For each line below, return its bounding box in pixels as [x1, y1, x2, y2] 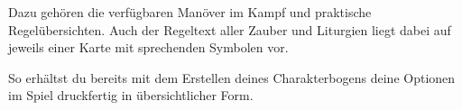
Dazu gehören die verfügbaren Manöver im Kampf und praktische [8, 3, 372, 21]
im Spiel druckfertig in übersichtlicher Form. [8, 86, 254, 105]
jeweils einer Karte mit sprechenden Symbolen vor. [8, 38, 289, 57]
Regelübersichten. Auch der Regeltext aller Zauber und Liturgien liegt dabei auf [8, 20, 451, 39]
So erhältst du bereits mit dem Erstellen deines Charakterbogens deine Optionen [8, 68, 456, 87]
